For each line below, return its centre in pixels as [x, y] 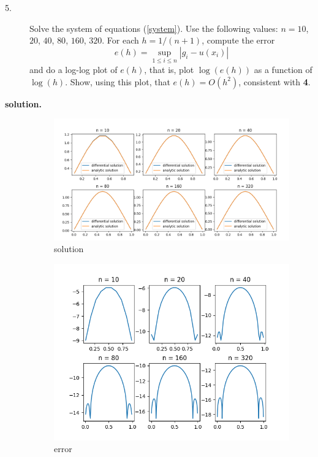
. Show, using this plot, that [118, 81]
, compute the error [238, 40]
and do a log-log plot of [74, 69]
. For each [120, 40]
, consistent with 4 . [274, 81]
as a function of [283, 69]
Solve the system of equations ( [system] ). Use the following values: [154, 28]
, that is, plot [169, 69]
